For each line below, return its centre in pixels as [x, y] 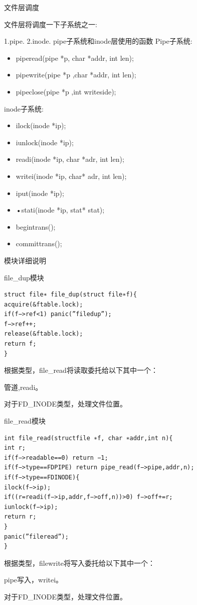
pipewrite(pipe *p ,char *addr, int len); [76, 75]
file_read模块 [25, 421]
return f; [20, 344]
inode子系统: [24, 108]
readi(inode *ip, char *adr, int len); [70, 159]
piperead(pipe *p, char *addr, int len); [75, 58]
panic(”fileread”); [36, 536]
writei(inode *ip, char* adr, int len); [71, 176]
